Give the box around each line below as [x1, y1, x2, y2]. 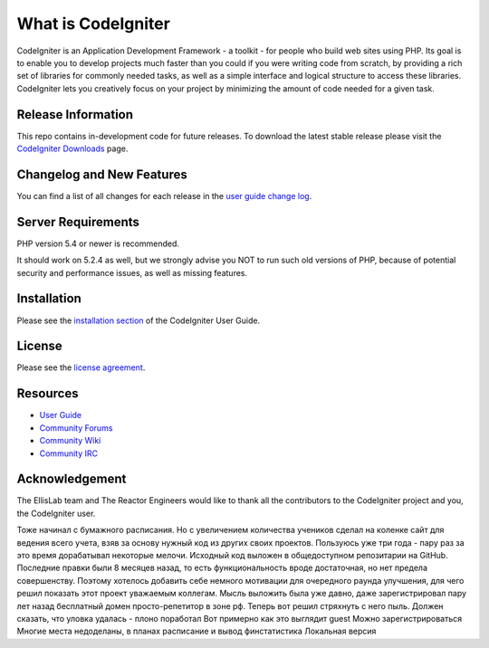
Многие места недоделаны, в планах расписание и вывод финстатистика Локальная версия [16, 625, 377, 637]
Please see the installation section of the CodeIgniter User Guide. [16, 315, 261, 326]
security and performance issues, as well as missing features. [16, 267, 248, 278]
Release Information [16, 107, 134, 122]
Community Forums [39, 422, 113, 434]
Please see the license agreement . [16, 362, 146, 373]
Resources [16, 386, 79, 402]
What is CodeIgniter [16, 14, 171, 33]
